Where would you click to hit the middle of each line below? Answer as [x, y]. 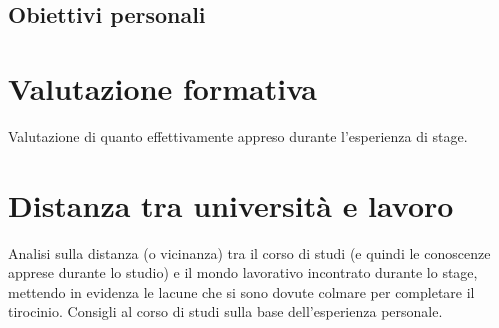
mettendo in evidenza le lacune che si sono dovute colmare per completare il [241, 291]
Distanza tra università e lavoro [231, 204]
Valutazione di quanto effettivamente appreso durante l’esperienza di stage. [238, 135]
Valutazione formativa [162, 87]
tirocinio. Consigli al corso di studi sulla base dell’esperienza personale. [225, 311]
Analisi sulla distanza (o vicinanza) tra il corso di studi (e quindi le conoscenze [249, 252]
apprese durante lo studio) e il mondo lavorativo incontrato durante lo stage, [243, 272]
